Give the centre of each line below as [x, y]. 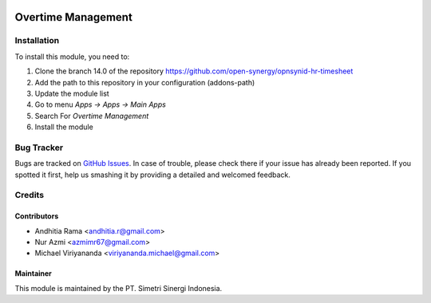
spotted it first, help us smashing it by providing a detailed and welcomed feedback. [152, 175]
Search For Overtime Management [92, 116]
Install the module [64, 127]
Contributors [37, 216]
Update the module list [72, 93]
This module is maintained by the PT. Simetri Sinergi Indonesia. [119, 288]
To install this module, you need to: [72, 57]
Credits [29, 195]
